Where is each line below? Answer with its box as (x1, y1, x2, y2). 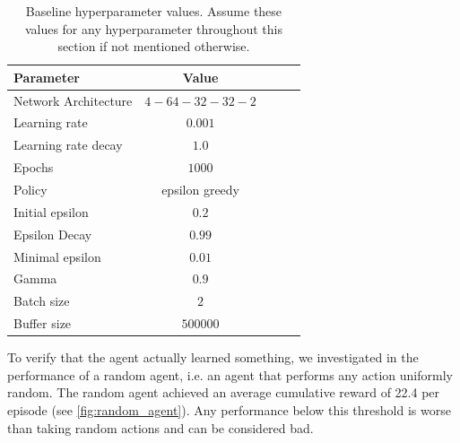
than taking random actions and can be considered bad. (7, 418, 314, 437)
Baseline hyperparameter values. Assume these (25, 2, 282, 20)
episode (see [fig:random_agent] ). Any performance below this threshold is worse (7, 400, 451, 419)
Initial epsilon (13, 202, 89, 221)
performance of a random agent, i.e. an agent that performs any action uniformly (7, 365, 453, 384)
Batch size (13, 291, 70, 310)
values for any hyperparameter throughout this (24, 19, 282, 38)
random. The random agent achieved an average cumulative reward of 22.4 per (7, 383, 440, 402)
